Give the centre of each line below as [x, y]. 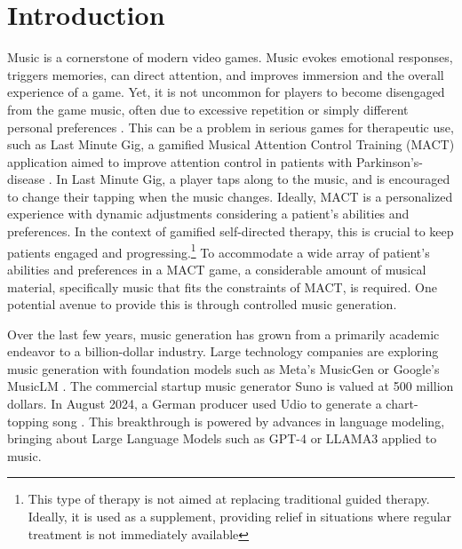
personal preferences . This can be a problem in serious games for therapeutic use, [231, 127]
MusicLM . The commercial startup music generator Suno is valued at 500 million [231, 386]
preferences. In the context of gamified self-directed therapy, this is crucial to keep [231, 231]
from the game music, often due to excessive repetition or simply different [208, 109]
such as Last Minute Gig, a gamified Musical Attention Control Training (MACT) [231, 144]
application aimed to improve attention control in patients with [180, 161]
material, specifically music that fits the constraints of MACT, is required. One [222, 286]
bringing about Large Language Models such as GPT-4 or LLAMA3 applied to [222, 438]
